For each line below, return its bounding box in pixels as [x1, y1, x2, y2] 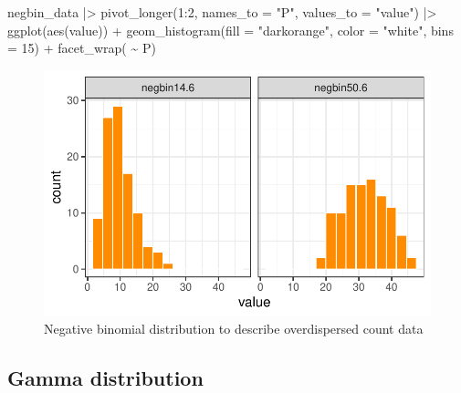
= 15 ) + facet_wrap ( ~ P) [7, 38, 156, 57]
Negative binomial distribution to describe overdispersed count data [44, 319, 424, 338]
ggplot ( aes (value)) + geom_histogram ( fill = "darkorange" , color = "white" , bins [7, 20, 454, 39]
